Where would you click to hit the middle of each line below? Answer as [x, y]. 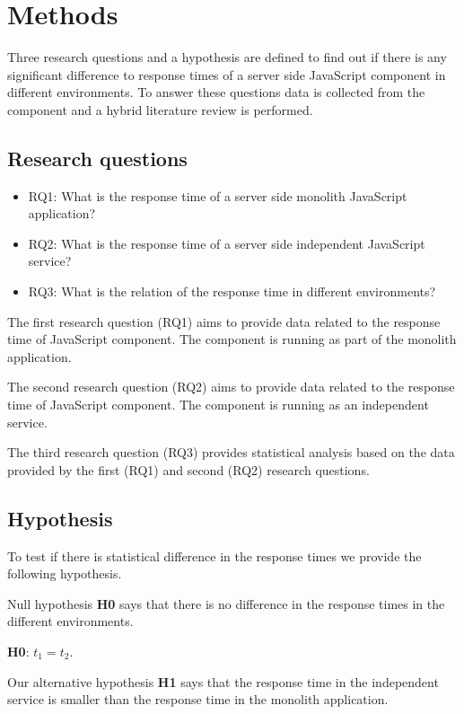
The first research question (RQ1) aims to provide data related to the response [224, 321]
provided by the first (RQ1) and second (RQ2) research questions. [188, 469]
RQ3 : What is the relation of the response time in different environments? [232, 291]
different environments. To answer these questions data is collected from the [216, 92]
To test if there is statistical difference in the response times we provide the [214, 555]
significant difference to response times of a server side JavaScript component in [227, 74]
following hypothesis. [65, 573]
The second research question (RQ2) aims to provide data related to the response [231, 387]
